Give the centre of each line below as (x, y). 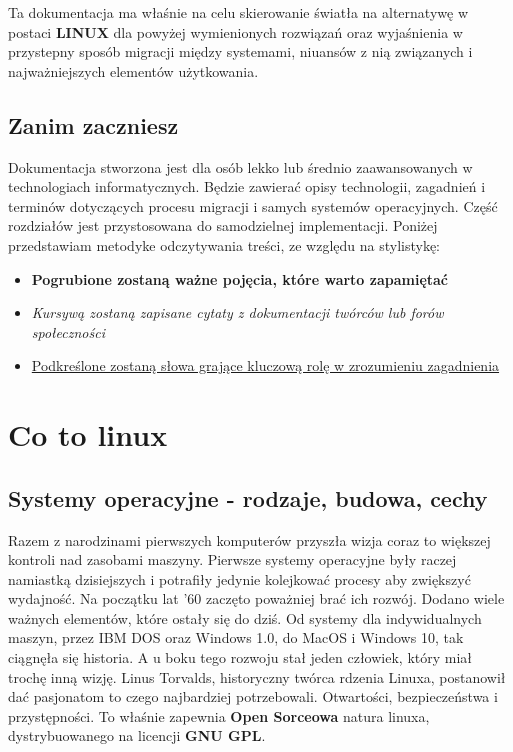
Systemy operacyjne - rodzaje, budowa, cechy (248, 497)
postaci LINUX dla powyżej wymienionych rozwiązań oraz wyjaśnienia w (235, 31)
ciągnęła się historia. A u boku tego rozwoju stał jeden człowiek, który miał (240, 657)
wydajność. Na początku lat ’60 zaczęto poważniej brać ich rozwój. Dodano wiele (256, 598)
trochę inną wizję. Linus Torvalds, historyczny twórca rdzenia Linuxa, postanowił (257, 676)
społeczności (68, 331)
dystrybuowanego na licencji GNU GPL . (137, 735)
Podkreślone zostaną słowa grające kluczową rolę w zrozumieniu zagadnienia (265, 365)
